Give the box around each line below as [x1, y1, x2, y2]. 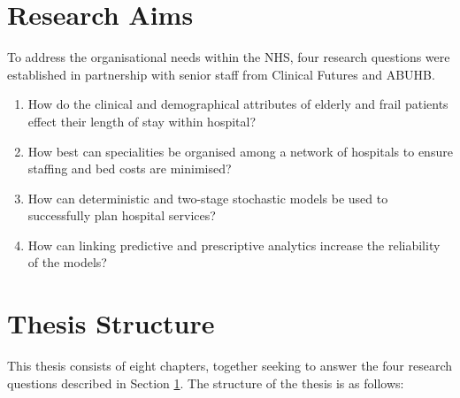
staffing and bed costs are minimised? [27, 159, 232, 178]
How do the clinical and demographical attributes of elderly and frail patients [27, 95, 448, 113]
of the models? [27, 253, 107, 272]
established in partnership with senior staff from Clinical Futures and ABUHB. [7, 65, 435, 83]
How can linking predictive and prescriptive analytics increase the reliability [27, 235, 441, 254]
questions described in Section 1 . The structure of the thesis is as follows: [7, 373, 404, 392]
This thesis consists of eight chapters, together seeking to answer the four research [7, 356, 452, 375]
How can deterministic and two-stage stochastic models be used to [27, 188, 388, 207]
